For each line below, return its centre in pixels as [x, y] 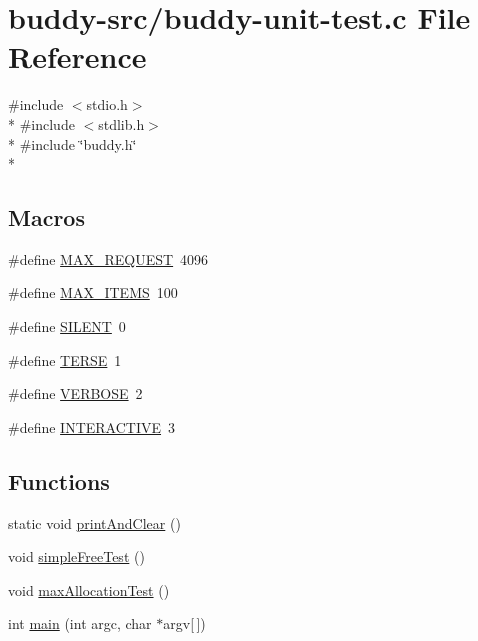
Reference [77, 56]
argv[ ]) [184, 623]
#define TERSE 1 [65, 359]
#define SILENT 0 [67, 326]
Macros [46, 217]
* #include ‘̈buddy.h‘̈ [72, 143]
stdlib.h [121, 123]
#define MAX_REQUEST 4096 [108, 258]
